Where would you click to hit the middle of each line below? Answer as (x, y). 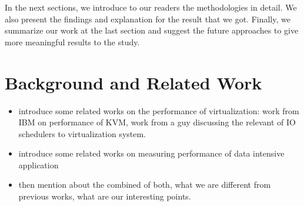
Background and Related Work (133, 82)
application (39, 165)
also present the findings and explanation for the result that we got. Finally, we (148, 19)
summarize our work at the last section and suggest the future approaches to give (152, 30)
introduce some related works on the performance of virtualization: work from (159, 110)
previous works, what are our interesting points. (105, 196)
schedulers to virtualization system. (82, 133)
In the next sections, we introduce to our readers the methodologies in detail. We (151, 7)
